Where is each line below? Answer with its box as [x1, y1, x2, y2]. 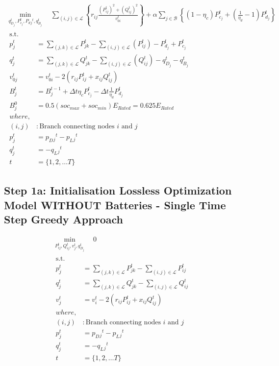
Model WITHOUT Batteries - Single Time [4, 197, 226, 212]
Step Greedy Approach [4, 212, 123, 227]
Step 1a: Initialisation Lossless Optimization [4, 183, 232, 198]
